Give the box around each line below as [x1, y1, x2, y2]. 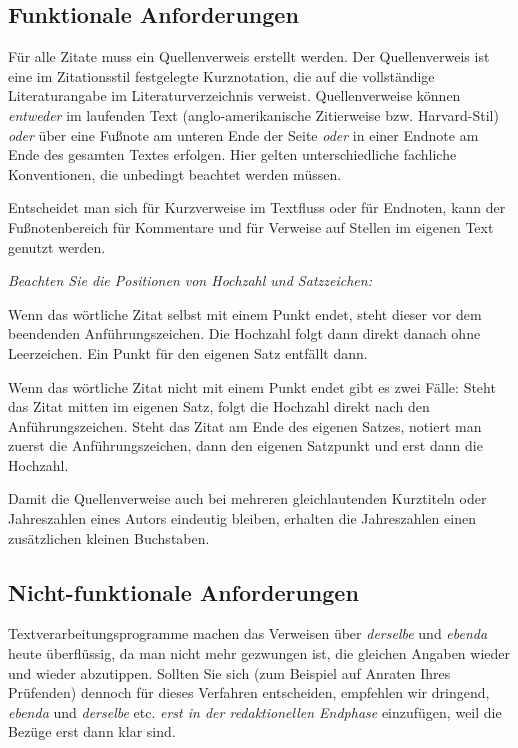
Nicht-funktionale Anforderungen [8, 576, 359, 607]
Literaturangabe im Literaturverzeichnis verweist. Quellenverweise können [8, 85, 461, 106]
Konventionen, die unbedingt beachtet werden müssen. [8, 163, 342, 184]
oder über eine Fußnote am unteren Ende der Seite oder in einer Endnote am [8, 124, 479, 145]
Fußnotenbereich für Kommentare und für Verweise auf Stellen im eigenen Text [8, 216, 494, 237]
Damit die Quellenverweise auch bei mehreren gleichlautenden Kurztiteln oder [8, 488, 487, 509]
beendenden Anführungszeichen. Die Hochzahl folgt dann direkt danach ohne [8, 323, 481, 344]
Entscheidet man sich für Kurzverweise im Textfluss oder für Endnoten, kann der [8, 197, 506, 218]
